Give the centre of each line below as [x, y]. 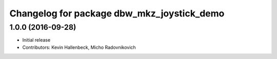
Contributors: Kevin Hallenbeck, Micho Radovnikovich [79, 47]
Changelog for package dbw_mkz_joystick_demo [117, 13]
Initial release [36, 40]
